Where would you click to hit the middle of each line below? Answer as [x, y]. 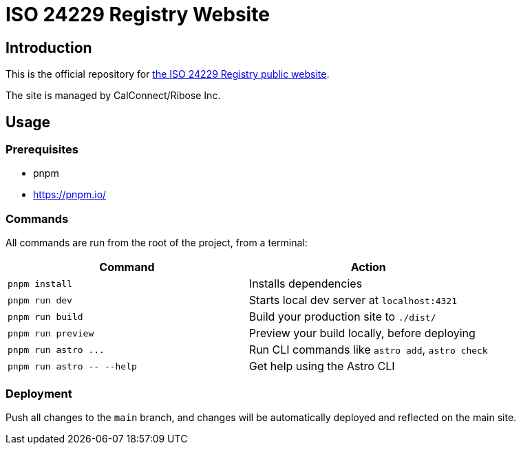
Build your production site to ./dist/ [342, 317]
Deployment [39, 393]
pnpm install [40, 283]
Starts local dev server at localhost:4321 [353, 300]
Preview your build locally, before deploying [362, 333]
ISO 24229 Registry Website [138, 14]
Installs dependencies [306, 284]
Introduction [49, 47]
